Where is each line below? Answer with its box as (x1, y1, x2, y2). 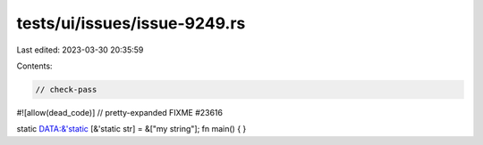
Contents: (16, 60, 53, 71)
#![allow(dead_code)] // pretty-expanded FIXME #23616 (16, 107, 224, 117)
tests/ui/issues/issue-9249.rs (16, 13, 246, 33)
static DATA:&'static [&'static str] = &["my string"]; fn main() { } (16, 124, 247, 134)
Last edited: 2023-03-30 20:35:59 (16, 44, 144, 55)
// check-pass (35, 85, 97, 94)
